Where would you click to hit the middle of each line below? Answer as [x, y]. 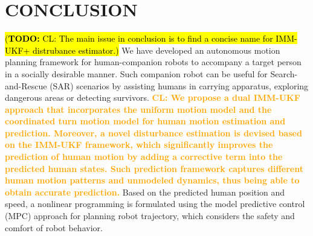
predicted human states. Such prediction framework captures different [154, 168]
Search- [284, 73]
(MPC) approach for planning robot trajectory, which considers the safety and [150, 216]
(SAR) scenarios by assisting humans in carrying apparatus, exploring [179, 85]
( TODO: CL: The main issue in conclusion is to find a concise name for [139, 38]
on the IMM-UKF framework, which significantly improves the [139, 145]
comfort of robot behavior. [54, 227]
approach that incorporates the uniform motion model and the [138, 109]
